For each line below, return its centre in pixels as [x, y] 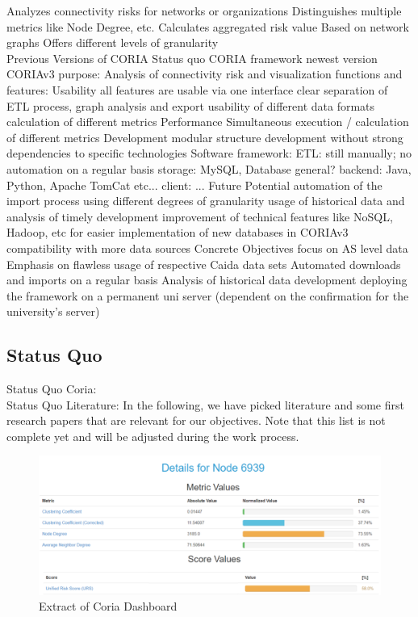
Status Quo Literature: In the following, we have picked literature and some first [205, 404]
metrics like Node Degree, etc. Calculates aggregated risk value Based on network [208, 26]
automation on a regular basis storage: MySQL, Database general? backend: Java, [209, 168]
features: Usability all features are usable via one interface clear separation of [197, 89]
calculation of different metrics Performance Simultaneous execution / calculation [208, 122]
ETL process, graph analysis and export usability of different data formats [191, 105]
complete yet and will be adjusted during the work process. [153, 436]
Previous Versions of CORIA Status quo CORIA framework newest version [192, 58]
